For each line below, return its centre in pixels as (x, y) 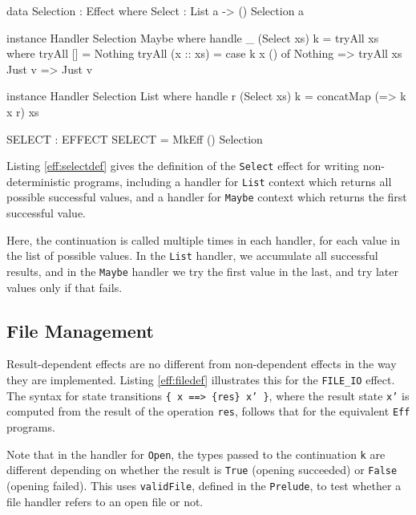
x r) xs (23, 111)
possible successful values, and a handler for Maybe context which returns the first (207, 197)
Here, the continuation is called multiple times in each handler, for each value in (204, 239)
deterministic (38, 181)
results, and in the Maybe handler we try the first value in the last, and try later (203, 271)
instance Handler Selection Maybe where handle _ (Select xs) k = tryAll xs (193, 37)
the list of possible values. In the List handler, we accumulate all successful (192, 255)
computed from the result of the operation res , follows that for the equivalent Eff (208, 411)
